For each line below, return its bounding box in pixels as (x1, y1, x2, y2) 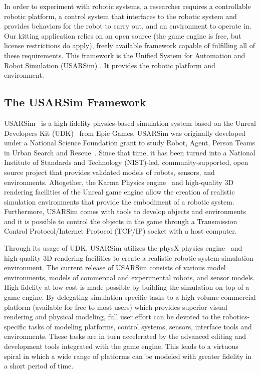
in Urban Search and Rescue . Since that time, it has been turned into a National (4, 147, 255, 157)
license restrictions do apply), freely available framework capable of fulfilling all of (4, 40, 255, 51)
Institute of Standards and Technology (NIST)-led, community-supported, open (4, 157, 248, 167)
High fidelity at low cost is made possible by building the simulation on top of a (4, 282, 249, 292)
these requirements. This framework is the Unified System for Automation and (4, 50, 245, 60)
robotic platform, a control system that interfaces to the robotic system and (4, 11, 237, 21)
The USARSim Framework (4, 94, 146, 110)
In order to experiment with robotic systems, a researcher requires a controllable (4, 1, 251, 11)
